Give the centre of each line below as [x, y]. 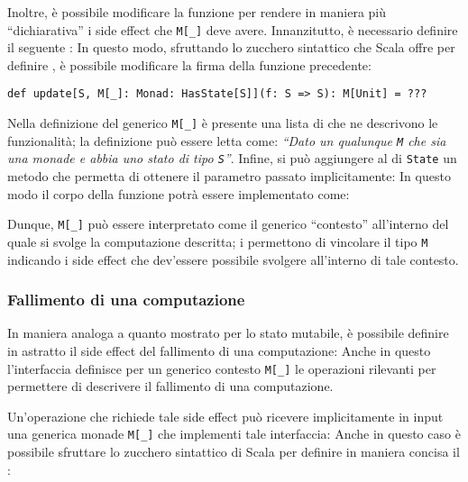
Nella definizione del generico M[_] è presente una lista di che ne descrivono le [223, 123]
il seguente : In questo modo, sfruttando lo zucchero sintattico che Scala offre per [231, 47]
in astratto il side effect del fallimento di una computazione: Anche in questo [219, 350]
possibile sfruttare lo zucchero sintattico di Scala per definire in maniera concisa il [234, 452]
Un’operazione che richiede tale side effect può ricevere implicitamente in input [225, 416]
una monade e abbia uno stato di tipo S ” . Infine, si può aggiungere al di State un [232, 158]
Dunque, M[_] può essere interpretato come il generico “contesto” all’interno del [228, 224]
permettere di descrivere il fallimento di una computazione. [170, 386]
